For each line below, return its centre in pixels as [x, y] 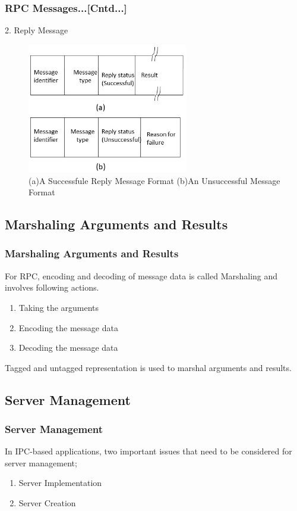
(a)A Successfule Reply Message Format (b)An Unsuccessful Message [154, 180]
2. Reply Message [37, 30]
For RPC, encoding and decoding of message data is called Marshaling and [141, 275]
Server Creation [47, 503]
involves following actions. [52, 287]
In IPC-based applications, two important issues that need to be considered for [148, 451]
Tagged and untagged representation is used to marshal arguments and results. [148, 367]
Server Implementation [60, 483]
